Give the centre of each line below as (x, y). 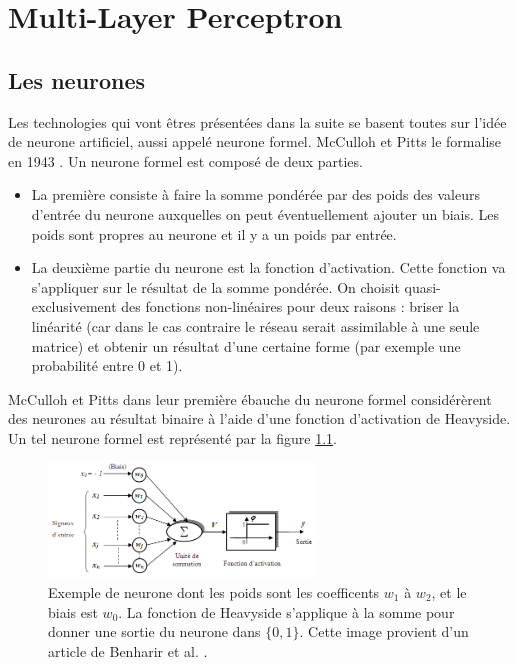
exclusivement (74, 306)
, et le (449, 591)
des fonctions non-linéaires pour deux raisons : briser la (290, 306)
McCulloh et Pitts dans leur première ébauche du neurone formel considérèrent (250, 398)
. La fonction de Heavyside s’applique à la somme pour (286, 611)
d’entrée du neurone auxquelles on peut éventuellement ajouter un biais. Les (265, 213)
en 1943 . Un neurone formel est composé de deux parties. (185, 160)
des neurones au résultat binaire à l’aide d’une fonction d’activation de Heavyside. (259, 418)
